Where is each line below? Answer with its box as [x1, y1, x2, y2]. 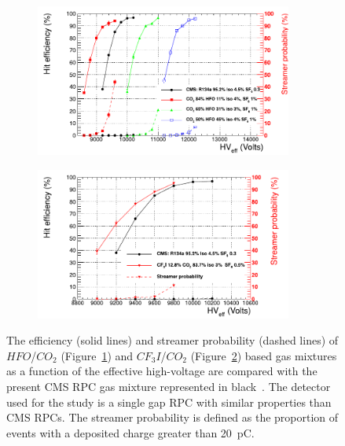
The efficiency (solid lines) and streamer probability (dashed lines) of [6, 332, 339, 348]
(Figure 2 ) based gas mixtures [190, 347, 337, 363]
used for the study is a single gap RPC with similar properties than [6, 393, 332, 410]
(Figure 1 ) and [61, 347, 134, 363]
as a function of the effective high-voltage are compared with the [6, 363, 317, 379]
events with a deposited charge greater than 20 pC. [6, 424, 255, 440]
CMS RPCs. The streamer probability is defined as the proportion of [6, 409, 339, 426]
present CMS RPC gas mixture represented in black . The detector [6, 378, 331, 394]
